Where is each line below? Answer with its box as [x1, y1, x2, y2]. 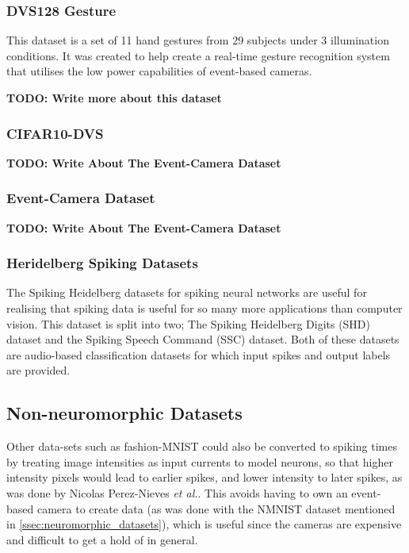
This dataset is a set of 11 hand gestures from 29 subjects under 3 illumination [6, 32, 389, 48]
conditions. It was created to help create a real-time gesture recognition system [6, 47, 390, 63]
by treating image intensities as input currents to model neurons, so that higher [6, 453, 393, 470]
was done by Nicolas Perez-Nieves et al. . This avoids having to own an [6, 484, 348, 501]
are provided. [6, 362, 71, 378]
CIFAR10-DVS [6, 123, 104, 143]
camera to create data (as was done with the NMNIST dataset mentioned [36, 500, 396, 517]
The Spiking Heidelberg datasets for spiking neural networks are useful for [6, 284, 367, 301]
